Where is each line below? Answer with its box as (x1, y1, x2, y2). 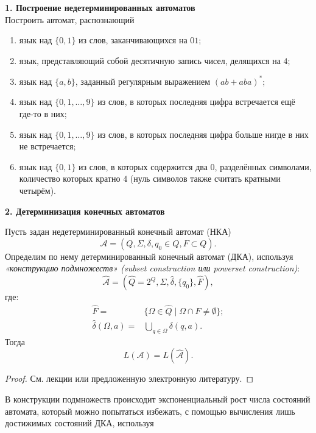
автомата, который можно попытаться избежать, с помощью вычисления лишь (5, 404, 295, 417)
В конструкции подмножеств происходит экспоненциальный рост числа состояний (5, 393, 311, 406)
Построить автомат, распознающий (5, 13, 135, 26)
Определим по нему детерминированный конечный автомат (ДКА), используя (5, 249, 293, 262)
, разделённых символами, (214, 160, 312, 173)
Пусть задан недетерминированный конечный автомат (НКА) (5, 225, 231, 238)
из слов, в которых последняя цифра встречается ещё (97, 95, 295, 108)
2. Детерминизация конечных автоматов (5, 204, 165, 217)
